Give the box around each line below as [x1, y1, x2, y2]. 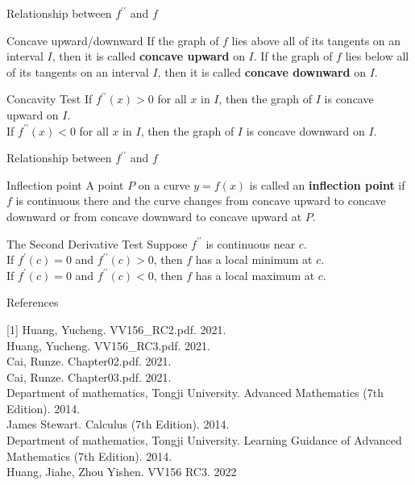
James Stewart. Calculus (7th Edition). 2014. [6, 416, 230, 433]
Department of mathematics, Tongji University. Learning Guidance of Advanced [6, 432, 402, 449]
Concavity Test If [6, 90, 93, 107]
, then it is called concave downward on [157, 63, 366, 80]
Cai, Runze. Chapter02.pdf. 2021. [6, 353, 172, 370]
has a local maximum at [195, 266, 315, 283]
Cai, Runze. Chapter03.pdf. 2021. [6, 368, 172, 385]
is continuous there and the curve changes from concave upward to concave [15, 192, 386, 209]
